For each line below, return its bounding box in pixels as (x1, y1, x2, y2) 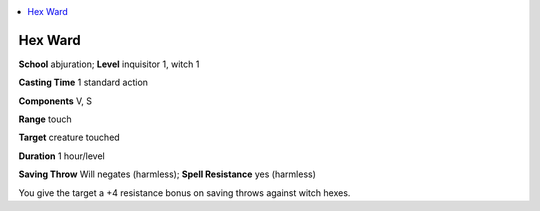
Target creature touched (18, 131, 120, 144)
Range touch (18, 113, 72, 125)
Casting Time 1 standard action (18, 76, 149, 89)
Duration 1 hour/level (18, 150, 105, 162)
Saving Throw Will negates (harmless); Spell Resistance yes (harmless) (18, 168, 317, 180)
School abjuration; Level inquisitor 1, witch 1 (18, 58, 200, 70)
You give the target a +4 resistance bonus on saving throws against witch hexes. (18, 186, 351, 199)
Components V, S (18, 95, 92, 107)
